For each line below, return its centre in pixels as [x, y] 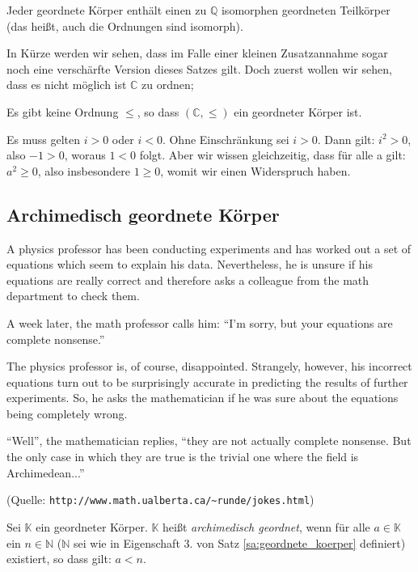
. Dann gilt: [346, 139]
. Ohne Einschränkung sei [226, 139]
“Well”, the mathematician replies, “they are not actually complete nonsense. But [209, 441]
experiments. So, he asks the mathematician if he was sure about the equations [203, 398]
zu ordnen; [168, 85]
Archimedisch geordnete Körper [143, 214]
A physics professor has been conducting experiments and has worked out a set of [209, 248]
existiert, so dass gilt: [59, 559]
